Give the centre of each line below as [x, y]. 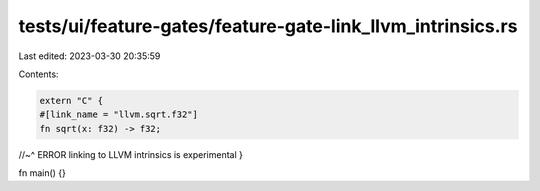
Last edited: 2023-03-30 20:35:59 [89, 56]
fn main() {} [42, 173]
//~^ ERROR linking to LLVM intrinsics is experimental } [131, 154]
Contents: [38, 74]
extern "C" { [71, 100]
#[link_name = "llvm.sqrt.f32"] [119, 114]
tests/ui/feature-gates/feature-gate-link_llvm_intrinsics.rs [268, 26]
